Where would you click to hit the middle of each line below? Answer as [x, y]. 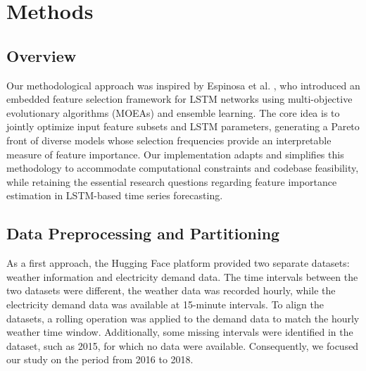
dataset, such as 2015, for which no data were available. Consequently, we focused [183, 345]
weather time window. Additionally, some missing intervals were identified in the [180, 332]
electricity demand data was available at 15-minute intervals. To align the [165, 304]
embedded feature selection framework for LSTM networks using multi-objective [179, 99]
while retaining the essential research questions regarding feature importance [172, 181]
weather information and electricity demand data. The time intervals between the [182, 276]
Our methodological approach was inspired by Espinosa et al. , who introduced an [183, 85]
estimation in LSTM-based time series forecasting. [115, 195]
